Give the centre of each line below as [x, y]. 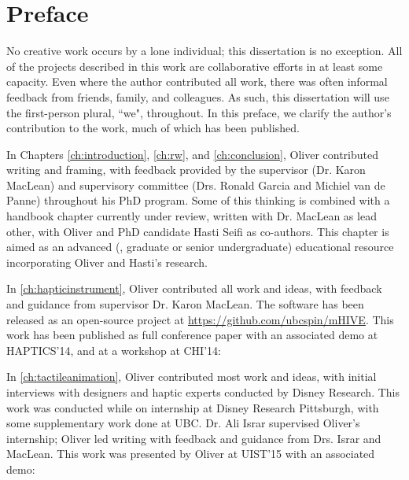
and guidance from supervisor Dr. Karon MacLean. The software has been [185, 304]
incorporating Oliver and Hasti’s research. [107, 262]
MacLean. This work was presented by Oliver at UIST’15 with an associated [191, 454]
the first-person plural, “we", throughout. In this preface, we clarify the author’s [199, 112]
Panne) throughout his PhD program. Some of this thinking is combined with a [198, 200]
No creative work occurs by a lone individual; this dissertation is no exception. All [204, 51]
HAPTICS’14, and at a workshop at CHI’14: [114, 350]
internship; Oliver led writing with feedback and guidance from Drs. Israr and [194, 438]
